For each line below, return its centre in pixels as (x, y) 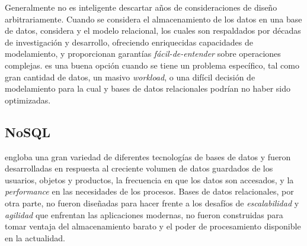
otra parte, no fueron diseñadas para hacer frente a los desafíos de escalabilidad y (152, 203)
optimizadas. (28, 100)
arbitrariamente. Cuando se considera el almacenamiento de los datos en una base (153, 19)
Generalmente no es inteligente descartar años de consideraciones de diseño (141, 7)
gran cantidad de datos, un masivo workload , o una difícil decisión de (130, 77)
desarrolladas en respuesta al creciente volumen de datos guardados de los (139, 168)
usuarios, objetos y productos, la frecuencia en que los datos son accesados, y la (149, 179)
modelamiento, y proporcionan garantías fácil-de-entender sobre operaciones (143, 54)
